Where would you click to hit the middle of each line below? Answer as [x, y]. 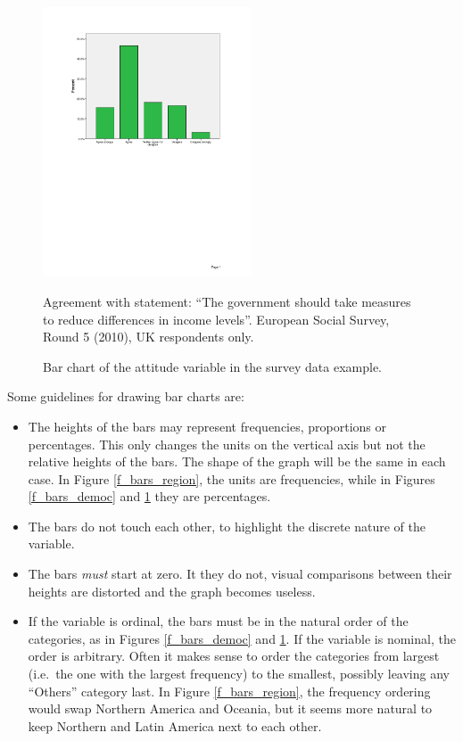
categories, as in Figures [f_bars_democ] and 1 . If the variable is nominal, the [242, 638]
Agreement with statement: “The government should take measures [227, 301]
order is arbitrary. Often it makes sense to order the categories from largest [234, 656]
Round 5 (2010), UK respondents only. [149, 337]
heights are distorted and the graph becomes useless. [172, 591]
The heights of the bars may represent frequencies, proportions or [207, 426]
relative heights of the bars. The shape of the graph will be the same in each [237, 461]
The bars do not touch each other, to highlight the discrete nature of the [227, 526]
